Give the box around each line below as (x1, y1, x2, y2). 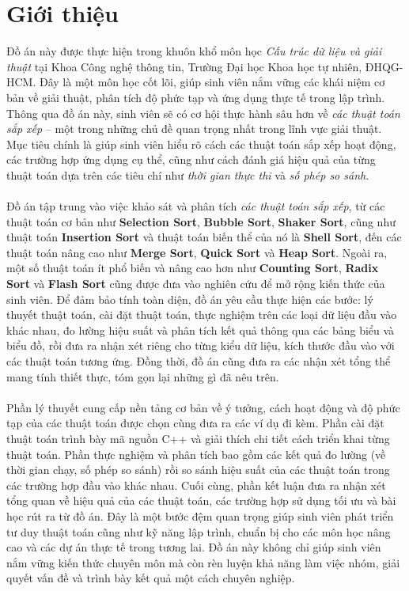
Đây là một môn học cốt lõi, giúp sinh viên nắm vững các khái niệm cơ (39, 74, 385, 90)
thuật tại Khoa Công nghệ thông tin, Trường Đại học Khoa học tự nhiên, (6, 58, 362, 74)
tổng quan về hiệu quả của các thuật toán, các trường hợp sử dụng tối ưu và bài (6, 492, 396, 509)
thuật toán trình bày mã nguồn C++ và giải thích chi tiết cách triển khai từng (6, 430, 390, 446)
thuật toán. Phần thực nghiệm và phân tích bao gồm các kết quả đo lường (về (6, 445, 386, 462)
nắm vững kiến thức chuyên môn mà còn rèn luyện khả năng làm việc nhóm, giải (6, 554, 400, 570)
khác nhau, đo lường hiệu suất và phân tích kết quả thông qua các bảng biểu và (6, 321, 395, 338)
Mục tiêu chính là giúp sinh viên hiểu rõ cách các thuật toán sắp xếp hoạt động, (6, 135, 396, 152)
